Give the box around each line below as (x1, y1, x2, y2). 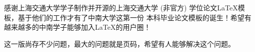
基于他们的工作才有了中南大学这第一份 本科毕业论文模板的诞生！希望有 (17, 12, 251, 22)
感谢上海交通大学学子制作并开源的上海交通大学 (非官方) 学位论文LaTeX (4, 2, 238, 12)
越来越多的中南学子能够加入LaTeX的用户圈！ (4, 22, 151, 32)
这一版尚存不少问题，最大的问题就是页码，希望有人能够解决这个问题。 (4, 38, 235, 49)
